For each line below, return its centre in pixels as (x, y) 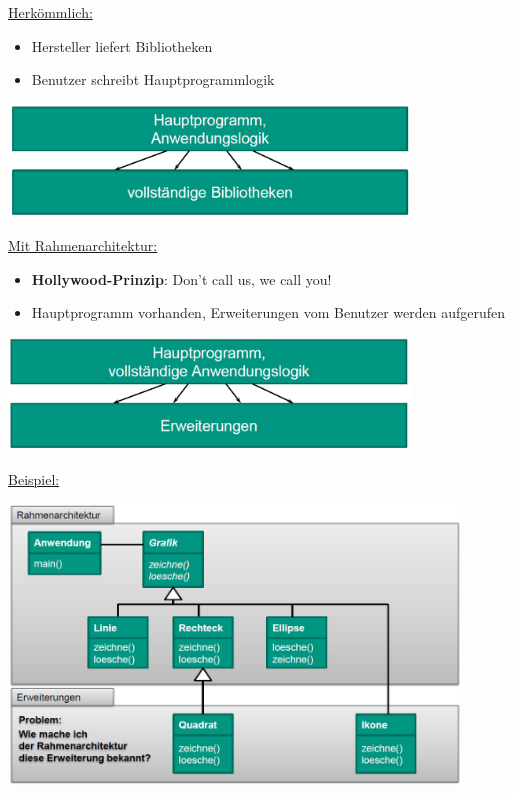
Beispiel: (34, 479)
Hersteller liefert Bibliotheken (122, 45)
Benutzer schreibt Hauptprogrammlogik (153, 79)
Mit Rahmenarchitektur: (83, 245)
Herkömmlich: (50, 12)
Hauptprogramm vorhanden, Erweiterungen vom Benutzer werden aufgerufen (268, 312)
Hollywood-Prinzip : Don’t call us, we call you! (181, 278)
